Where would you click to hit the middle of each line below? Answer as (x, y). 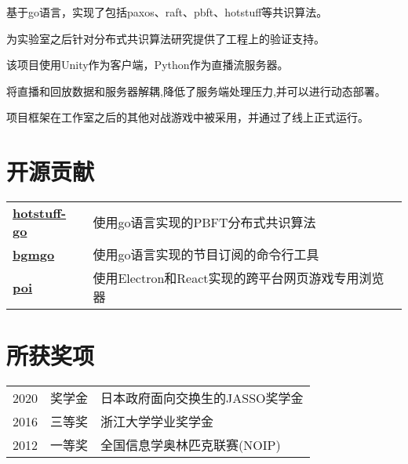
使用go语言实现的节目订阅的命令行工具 (206, 255)
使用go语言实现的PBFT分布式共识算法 (204, 223)
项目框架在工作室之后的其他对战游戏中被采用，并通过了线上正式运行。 (188, 117)
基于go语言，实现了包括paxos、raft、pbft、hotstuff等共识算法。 (167, 12)
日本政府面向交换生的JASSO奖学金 (202, 398)
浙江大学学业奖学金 (157, 422)
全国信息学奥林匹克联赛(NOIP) (191, 445)
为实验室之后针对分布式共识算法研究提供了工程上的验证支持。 (166, 38)
